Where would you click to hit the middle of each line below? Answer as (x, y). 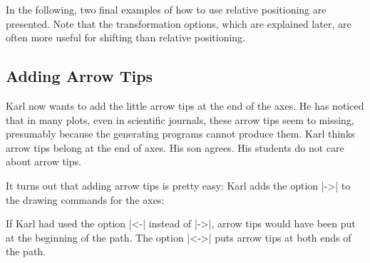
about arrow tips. (43, 161)
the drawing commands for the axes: (85, 199)
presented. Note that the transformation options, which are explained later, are (179, 23)
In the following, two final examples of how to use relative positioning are (166, 9)
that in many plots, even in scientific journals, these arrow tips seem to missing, (180, 119)
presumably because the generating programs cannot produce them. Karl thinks (180, 134)
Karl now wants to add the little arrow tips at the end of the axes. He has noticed (185, 105)
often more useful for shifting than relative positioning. (126, 37)
